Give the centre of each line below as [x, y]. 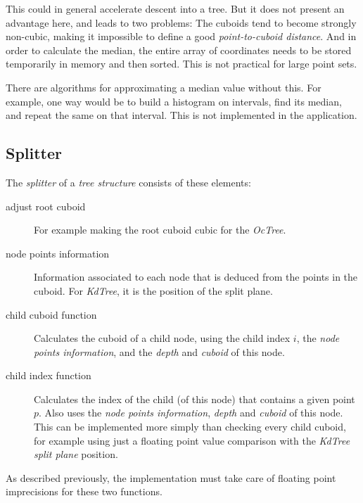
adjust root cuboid [46, 206]
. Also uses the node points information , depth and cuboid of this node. [191, 413]
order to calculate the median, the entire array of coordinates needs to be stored [179, 50]
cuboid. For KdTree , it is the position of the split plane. [153, 290]
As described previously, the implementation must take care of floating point [171, 477]
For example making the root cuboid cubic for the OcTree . [160, 230]
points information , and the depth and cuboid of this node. [159, 351]
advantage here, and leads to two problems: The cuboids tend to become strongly [181, 22]
